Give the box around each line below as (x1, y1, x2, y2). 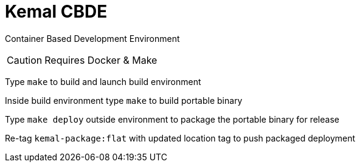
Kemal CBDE (5, 1, 108, 22)
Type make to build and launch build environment (5, 76, 201, 87)
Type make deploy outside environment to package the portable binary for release (5, 114, 339, 124)
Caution (7, 53, 43, 66)
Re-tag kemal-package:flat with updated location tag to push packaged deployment (5, 132, 356, 143)
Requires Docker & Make (44, 53, 157, 66)
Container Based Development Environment (5, 33, 180, 44)
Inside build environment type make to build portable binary (5, 95, 243, 106)
